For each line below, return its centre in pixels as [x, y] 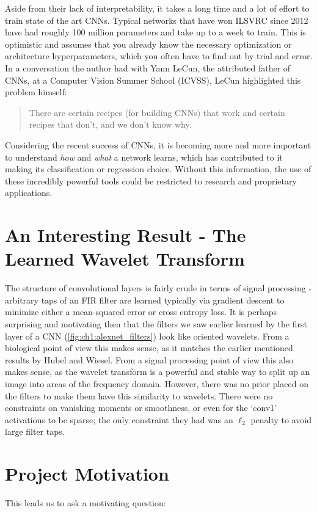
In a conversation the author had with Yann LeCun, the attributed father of [148, 67]
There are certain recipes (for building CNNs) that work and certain [157, 112]
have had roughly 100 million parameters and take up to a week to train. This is [155, 32]
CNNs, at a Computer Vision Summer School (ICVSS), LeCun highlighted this [153, 80]
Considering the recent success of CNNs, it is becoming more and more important [158, 144]
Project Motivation [87, 474]
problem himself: [36, 92]
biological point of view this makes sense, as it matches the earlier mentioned [149, 348]
